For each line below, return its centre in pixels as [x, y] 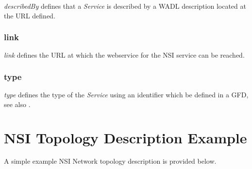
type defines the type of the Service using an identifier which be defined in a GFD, [126, 95]
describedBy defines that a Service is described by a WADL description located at [125, 6]
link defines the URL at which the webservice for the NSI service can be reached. [124, 55]
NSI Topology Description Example [126, 137]
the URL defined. [30, 15]
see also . [17, 104]
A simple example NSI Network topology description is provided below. [110, 161]
